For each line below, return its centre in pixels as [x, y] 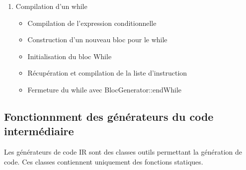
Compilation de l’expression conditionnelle [92, 23]
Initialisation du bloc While [70, 56]
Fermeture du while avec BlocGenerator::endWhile [105, 89]
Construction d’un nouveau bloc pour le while [97, 40]
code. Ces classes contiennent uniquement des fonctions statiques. [104, 161]
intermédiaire [39, 131]
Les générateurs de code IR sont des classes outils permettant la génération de [123, 152]
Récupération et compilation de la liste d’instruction [107, 73]
